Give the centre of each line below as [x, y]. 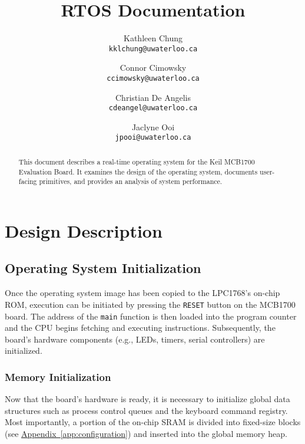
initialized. [24, 351]
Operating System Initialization [103, 268]
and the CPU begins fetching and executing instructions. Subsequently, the [140, 328]
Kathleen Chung [153, 38]
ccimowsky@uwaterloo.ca [153, 78]
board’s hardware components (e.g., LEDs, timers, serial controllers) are [135, 339]
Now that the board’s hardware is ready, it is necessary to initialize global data [147, 399]
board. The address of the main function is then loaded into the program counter [151, 316]
